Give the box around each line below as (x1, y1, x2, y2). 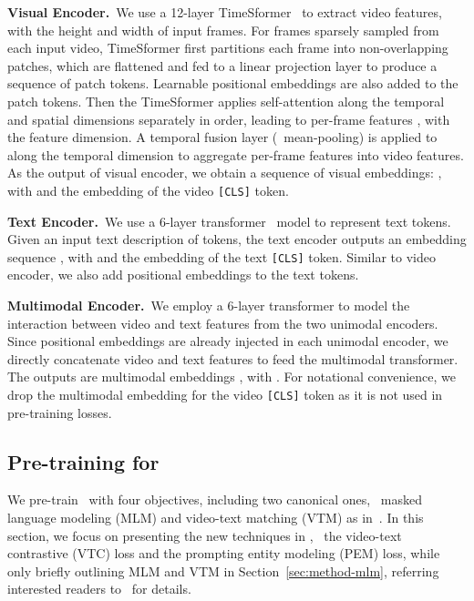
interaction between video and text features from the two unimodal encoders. (7, 313, 438, 332)
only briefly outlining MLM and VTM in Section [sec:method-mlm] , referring (7, 561, 439, 580)
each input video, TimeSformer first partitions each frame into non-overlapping (7, 38, 448, 57)
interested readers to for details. (7, 579, 191, 598)
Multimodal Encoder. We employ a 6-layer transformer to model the (7, 296, 410, 315)
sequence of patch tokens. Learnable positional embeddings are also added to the (7, 74, 459, 93)
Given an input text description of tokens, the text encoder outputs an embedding (7, 229, 467, 249)
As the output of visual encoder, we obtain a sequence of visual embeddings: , (7, 163, 442, 182)
